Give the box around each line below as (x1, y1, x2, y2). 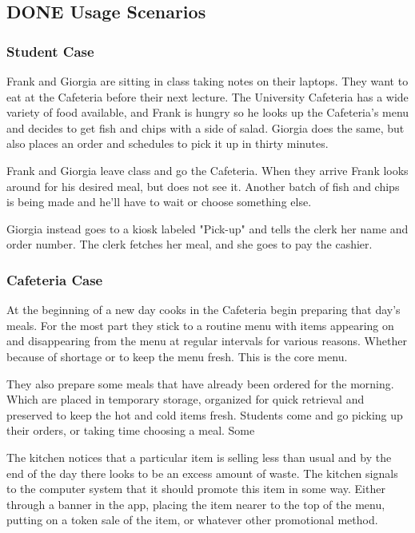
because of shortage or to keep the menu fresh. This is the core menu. (6, 348, 348, 364)
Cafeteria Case (6, 269, 103, 289)
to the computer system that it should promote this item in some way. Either (6, 480, 385, 497)
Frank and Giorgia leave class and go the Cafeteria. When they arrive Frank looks (6, 161, 409, 178)
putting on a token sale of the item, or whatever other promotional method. (6, 511, 378, 528)
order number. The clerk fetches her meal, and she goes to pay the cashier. (6, 236, 373, 253)
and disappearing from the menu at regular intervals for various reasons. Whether (6, 332, 407, 349)
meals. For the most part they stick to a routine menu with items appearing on (6, 316, 394, 333)
